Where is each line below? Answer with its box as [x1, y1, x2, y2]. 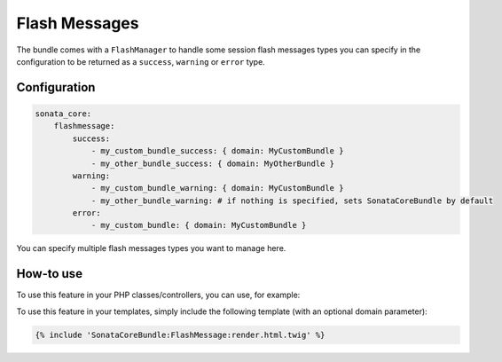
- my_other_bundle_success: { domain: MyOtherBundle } [90, 158, 335, 169]
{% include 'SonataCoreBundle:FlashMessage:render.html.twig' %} [35, 329, 326, 340]
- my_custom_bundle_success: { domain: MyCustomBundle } [90, 146, 344, 156]
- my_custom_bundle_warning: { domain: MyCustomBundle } [90, 183, 344, 193]
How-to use [16, 266, 83, 281]
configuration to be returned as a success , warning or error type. [16, 56, 265, 67]
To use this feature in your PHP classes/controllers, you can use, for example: [16, 289, 301, 301]
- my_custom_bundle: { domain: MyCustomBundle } [90, 220, 307, 231]
